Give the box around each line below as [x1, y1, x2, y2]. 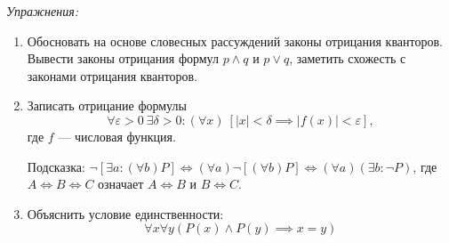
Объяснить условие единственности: [27, 204, 224, 223]
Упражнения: [6, 2, 78, 20]
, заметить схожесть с [289, 49, 406, 68]
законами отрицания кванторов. [27, 66, 198, 85]
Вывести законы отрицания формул [27, 49, 219, 68]
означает [98, 174, 144, 193]
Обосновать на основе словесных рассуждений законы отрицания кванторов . [27, 31, 444, 50]
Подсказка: [27, 157, 85, 175]
